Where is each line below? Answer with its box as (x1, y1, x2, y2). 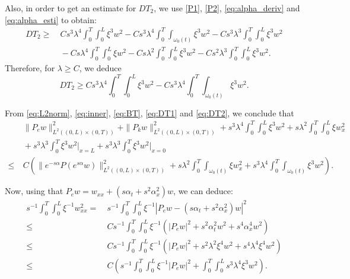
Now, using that (5, 185, 63, 197)
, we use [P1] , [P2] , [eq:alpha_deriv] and (154, 2, 300, 14)
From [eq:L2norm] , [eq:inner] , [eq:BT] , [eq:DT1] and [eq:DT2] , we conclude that (5, 106, 294, 119)
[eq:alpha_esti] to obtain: (5, 13, 97, 26)
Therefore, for (5, 61, 55, 74)
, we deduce (79, 61, 122, 74)
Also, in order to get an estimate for (5, 2, 136, 14)
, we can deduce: (173, 185, 233, 197)
